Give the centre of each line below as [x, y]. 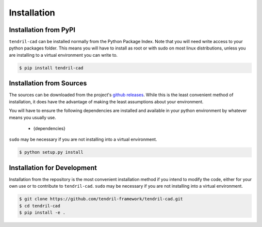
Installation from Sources [48, 83]
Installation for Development [53, 168]
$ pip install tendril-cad [51, 68]
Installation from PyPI [42, 30]
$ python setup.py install [51, 152]
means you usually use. [33, 117]
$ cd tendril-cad [40, 206]
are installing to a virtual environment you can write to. [63, 55]
